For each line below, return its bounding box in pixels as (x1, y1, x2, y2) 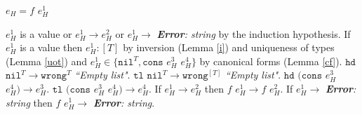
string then (6, 95, 53, 109)
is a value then (20, 40, 83, 55)
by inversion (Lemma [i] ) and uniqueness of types (123, 40, 335, 55)
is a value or (20, 26, 72, 41)
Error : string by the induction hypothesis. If (156, 26, 351, 41)
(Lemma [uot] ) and (6, 53, 88, 68)
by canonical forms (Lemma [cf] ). (199, 53, 342, 68)
